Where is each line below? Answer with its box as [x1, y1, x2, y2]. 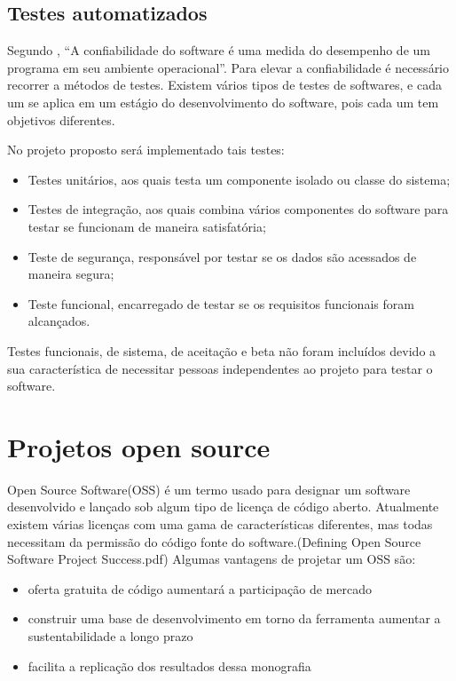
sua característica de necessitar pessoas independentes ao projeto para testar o [7, 359, 433, 377]
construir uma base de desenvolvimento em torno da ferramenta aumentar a [28, 609, 441, 628]
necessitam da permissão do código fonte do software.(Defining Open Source [7, 532, 421, 550]
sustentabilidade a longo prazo [28, 626, 193, 645]
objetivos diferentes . [7, 110, 115, 129]
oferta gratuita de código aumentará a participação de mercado [28, 579, 372, 598]
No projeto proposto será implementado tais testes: [7, 140, 285, 159]
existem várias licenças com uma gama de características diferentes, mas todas [7, 515, 433, 534]
